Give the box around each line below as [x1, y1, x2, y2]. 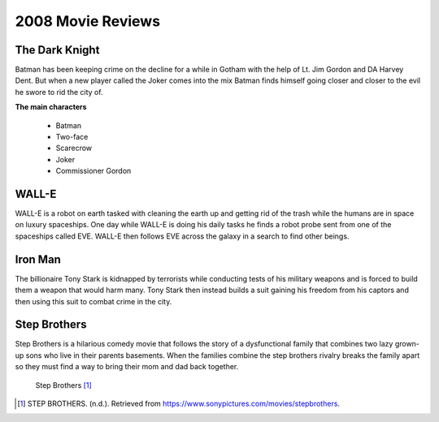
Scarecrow [55, 143, 93, 153]
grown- [394, 339, 420, 349]
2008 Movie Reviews [15, 12, 161, 30]
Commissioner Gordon [55, 166, 132, 176]
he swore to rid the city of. [15, 87, 103, 97]
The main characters [15, 102, 87, 112]
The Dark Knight [15, 43, 100, 57]
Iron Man [15, 252, 61, 266]
